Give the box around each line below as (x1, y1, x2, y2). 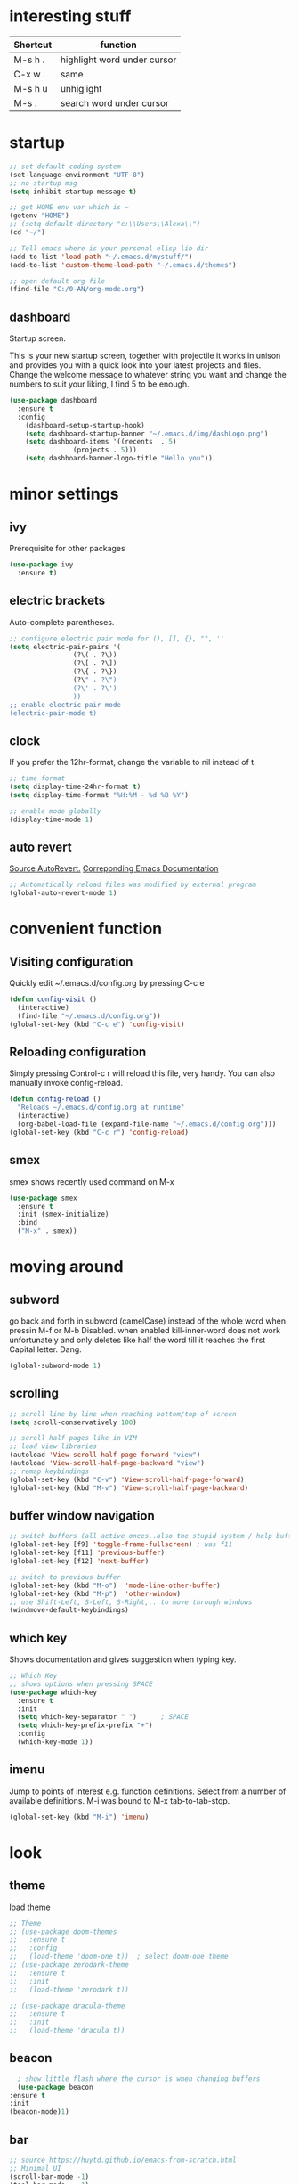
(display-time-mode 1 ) (9, 815, 93, 824)
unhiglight (61, 82, 102, 94)
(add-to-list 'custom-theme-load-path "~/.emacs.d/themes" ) (9, 260, 238, 269)
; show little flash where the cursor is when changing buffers (17, 2074, 261, 2083)
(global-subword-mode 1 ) (9, 1361, 101, 1370)
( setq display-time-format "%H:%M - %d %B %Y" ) (9, 790, 190, 799)
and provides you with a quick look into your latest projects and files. (9, 360, 262, 371)
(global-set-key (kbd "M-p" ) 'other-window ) (9, 1589, 181, 1598)
